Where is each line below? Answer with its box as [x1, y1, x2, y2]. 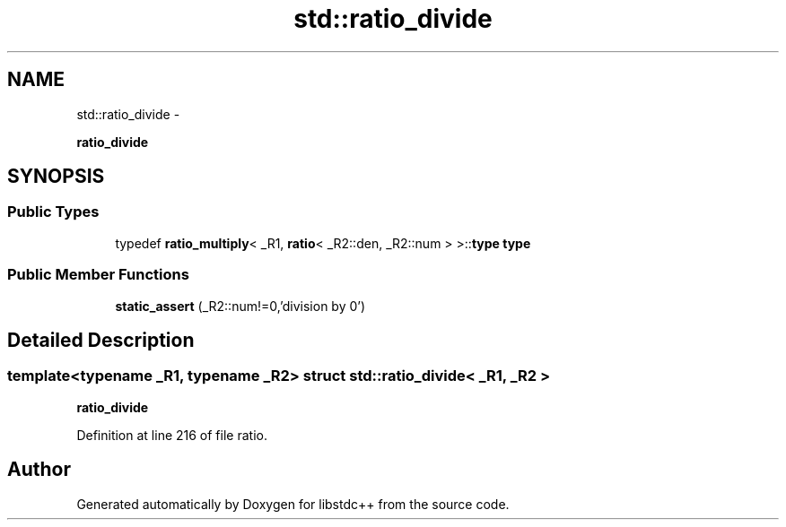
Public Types [7, 203, 100, 221]
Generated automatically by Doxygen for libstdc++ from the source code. [76, 496, 510, 512]
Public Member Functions [7, 265, 189, 284]
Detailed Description [7, 328, 195, 351]
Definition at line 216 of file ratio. [76, 427, 267, 443]
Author [7, 458, 71, 481]
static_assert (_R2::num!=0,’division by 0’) [115, 298, 366, 314]
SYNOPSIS [7, 165, 105, 188]
